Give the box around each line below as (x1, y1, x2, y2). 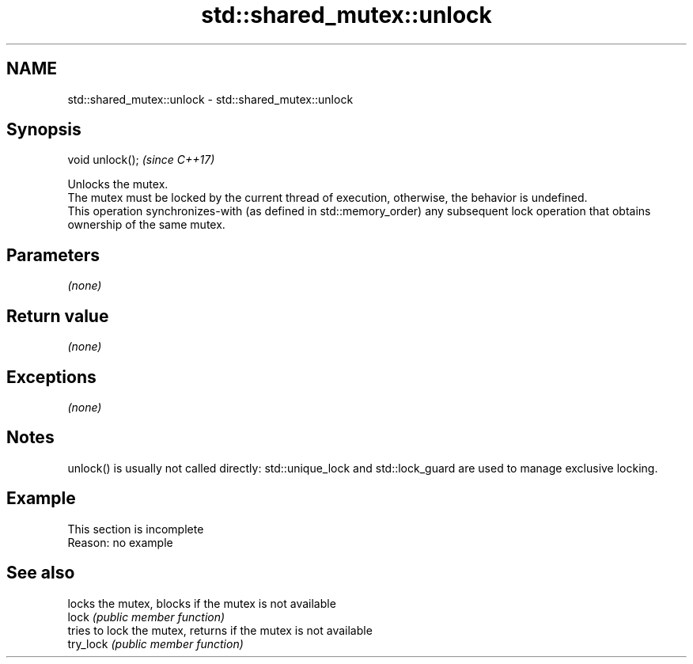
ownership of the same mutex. (67, 218, 225, 232)
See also (6, 563, 75, 583)
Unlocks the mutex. (67, 177, 169, 192)
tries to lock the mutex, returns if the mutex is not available (67, 623, 373, 637)
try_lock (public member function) (67, 636, 244, 651)
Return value (6, 305, 109, 326)
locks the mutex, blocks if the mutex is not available (67, 596, 336, 610)
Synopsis (6, 120, 81, 140)
